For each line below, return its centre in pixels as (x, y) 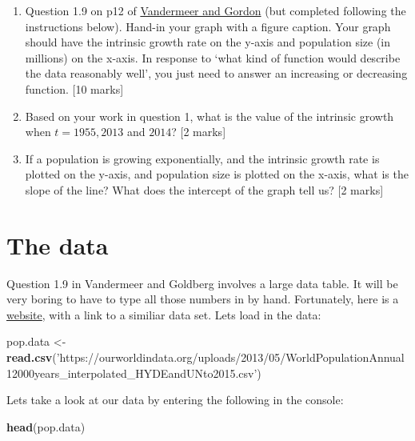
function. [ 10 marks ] (74, 88)
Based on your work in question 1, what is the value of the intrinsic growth (209, 116)
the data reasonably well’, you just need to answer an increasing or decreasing (216, 73)
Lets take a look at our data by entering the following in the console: (175, 400)
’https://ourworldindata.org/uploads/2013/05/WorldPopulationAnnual (230, 357)
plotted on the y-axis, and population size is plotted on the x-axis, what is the (217, 174)
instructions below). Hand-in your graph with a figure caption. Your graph (208, 26)
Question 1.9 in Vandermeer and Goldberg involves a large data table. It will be (202, 283)
